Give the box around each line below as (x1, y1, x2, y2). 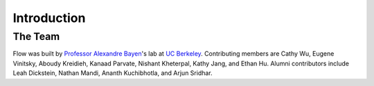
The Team (12, 30, 60, 43)
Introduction (12, 10, 86, 25)
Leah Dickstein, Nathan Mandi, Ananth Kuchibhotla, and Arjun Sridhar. (12, 69, 213, 77)
